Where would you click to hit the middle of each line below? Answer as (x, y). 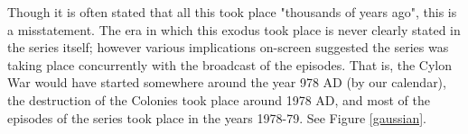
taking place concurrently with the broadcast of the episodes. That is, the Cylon (229, 64)
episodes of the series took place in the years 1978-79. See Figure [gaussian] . (217, 117)
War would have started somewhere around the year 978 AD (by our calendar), (227, 82)
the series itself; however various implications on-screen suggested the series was (228, 47)
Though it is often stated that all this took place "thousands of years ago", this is (232, 12)
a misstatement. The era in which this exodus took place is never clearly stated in (234, 29)
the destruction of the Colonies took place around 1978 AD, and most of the (219, 99)
